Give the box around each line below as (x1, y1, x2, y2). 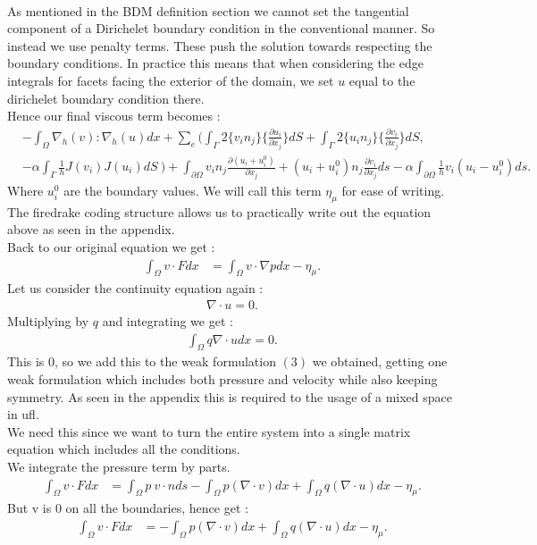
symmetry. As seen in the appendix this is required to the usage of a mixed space (7, 387, 453, 406)
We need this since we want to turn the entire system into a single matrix (7, 422, 411, 440)
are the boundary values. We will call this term (63, 180, 322, 199)
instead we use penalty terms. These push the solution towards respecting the (7, 36, 432, 54)
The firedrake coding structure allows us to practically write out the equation (7, 202, 432, 221)
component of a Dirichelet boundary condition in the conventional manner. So (7, 19, 435, 38)
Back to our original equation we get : (7, 237, 215, 256)
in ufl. (7, 405, 39, 423)
